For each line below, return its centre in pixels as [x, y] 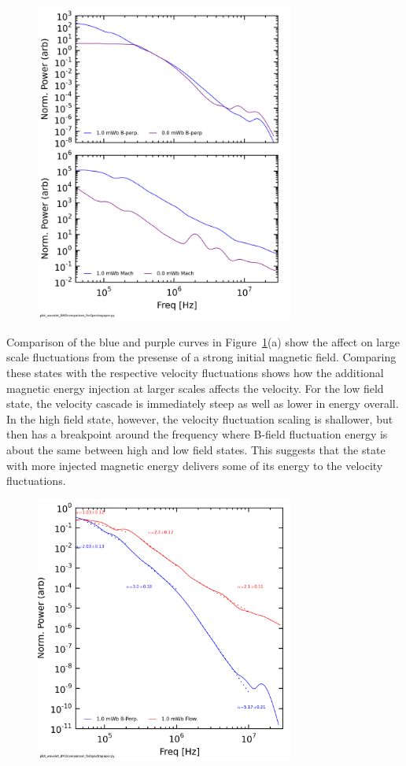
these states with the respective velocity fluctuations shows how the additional [195, 373]
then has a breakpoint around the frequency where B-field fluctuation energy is [197, 434]
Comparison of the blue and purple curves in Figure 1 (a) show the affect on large [203, 341]
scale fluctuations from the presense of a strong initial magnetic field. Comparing [201, 357]
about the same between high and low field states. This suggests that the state [196, 450]
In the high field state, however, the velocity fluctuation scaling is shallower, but [200, 418]
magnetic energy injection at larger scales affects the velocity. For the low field [195, 388]
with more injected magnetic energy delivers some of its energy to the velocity [195, 465]
